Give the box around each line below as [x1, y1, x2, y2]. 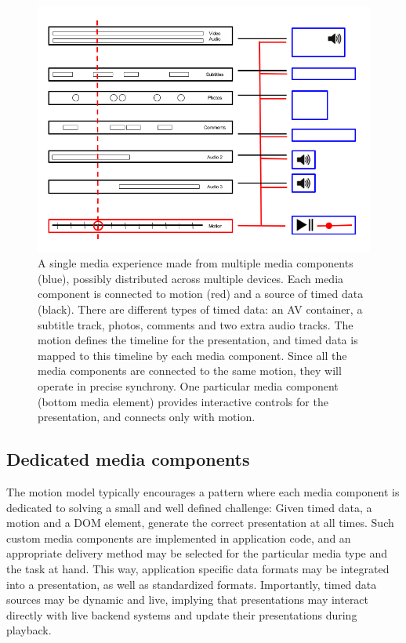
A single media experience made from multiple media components [38, 255, 353, 271]
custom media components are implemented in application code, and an [6, 529, 351, 546]
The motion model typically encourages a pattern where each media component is [6, 484, 400, 500]
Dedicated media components [6, 447, 250, 471]
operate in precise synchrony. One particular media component [38, 378, 339, 394]
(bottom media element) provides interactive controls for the [38, 393, 328, 409]
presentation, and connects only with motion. [38, 409, 256, 425]
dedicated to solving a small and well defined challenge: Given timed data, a [6, 499, 372, 515]
